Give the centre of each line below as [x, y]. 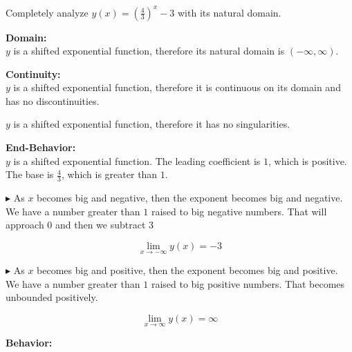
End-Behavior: [41, 147]
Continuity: [33, 74]
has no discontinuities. [53, 100]
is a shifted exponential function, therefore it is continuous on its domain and [177, 87]
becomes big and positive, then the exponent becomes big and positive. [187, 270]
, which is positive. [308, 160]
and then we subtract [100, 225]
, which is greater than [109, 174]
